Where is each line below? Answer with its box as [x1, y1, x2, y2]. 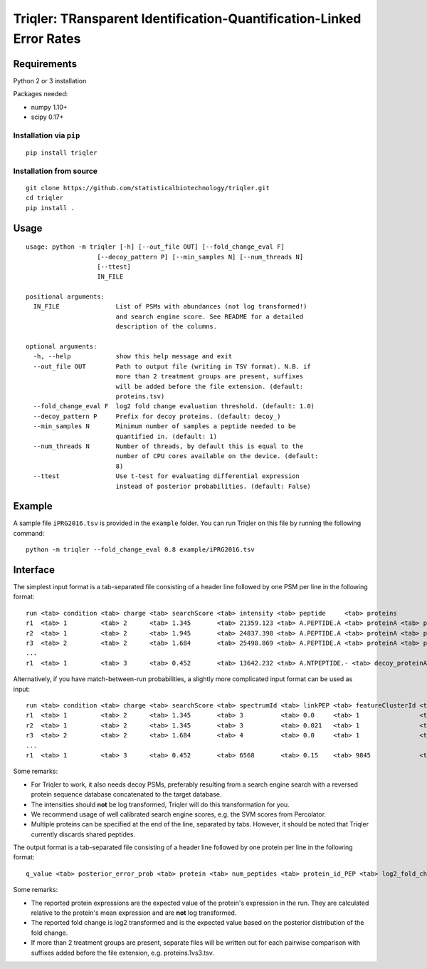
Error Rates [13, 31, 81, 46]
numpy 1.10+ [31, 103, 68, 111]
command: [13, 529, 45, 537]
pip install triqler [26, 148, 97, 157]
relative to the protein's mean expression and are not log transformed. [31, 908, 237, 917]
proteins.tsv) [115, 392, 165, 400]
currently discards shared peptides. [31, 830, 136, 839]
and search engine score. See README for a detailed [115, 312, 304, 321]
